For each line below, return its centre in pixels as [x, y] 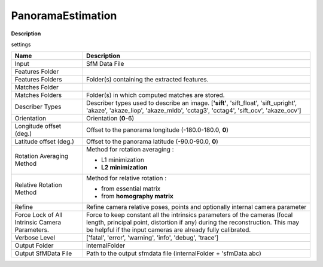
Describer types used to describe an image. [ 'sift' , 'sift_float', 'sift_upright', [191, 103]
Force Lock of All [39, 215]
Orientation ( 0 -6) [110, 119]
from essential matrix [131, 189]
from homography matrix [137, 196]
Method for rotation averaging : [130, 150]
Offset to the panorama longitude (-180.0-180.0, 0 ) [157, 130]
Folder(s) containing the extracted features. [147, 80]
